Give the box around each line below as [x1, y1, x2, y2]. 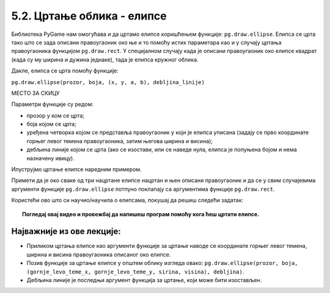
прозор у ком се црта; [26, 111, 85, 119]
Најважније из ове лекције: [11, 226, 122, 237]
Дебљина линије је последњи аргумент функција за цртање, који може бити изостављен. [26, 277, 262, 284]
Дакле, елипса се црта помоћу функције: [11, 67, 119, 74]
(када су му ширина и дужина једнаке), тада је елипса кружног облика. [11, 55, 199, 63]
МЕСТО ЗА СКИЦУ [11, 89, 60, 97]
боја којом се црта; [26, 121, 76, 128]
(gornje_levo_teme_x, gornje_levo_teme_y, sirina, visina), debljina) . [26, 268, 244, 275]
